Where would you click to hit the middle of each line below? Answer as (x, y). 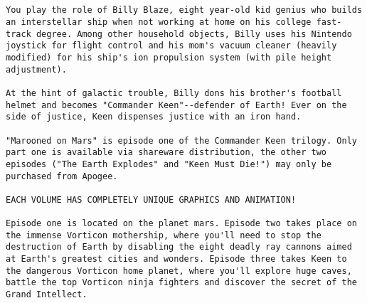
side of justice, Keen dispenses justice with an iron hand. (154, 117)
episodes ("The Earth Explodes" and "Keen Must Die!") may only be (169, 164)
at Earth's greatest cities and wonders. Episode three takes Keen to (176, 259)
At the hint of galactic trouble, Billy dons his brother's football (174, 93)
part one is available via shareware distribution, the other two (166, 153)
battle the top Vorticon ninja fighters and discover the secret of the (181, 283)
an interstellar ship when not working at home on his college (159, 22)
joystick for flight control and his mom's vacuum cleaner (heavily (171, 46)
